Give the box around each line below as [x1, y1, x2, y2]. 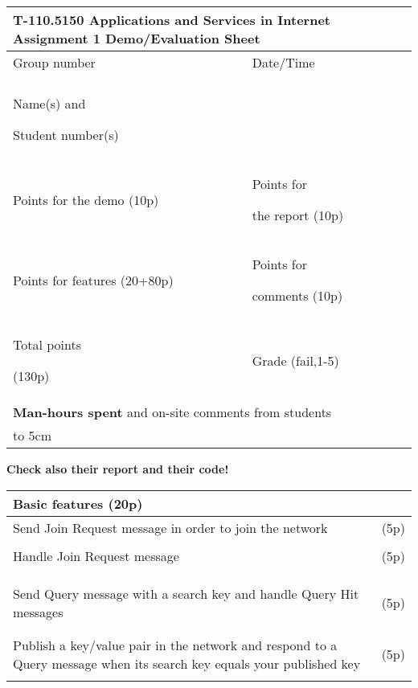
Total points [13, 335, 81, 354]
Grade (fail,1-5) [252, 350, 339, 370]
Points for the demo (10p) [13, 190, 159, 209]
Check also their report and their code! [6, 461, 229, 477]
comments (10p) [252, 286, 343, 305]
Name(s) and [13, 94, 86, 113]
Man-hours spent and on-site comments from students [13, 403, 332, 421]
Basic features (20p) [13, 493, 143, 513]
